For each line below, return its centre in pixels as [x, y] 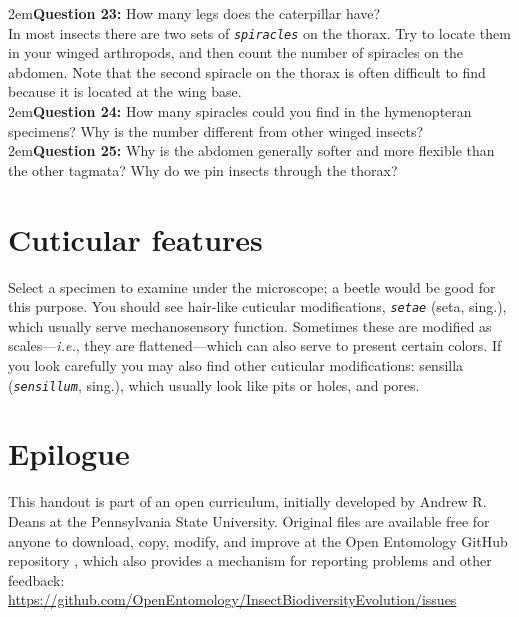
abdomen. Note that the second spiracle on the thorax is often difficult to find [247, 71]
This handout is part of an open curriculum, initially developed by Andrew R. [247, 501]
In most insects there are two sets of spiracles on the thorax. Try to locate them [259, 32]
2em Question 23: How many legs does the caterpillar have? [194, 13]
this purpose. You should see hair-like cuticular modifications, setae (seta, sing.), [257, 306]
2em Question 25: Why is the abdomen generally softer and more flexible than [251, 150]
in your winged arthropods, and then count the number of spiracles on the [236, 52]
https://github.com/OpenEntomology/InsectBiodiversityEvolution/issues [232, 599]
